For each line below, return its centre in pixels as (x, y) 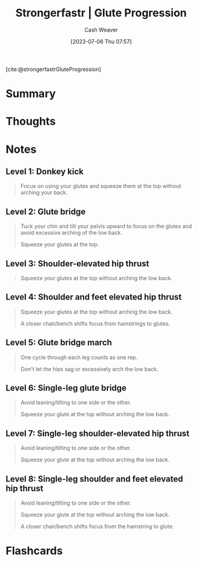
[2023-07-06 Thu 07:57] (101, 41)
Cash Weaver (101, 30)
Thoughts (31, 122)
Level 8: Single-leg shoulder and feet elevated (94, 479)
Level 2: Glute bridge (46, 211)
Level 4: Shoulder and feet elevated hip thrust (94, 297)
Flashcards (34, 551)
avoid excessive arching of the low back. (71, 233)
